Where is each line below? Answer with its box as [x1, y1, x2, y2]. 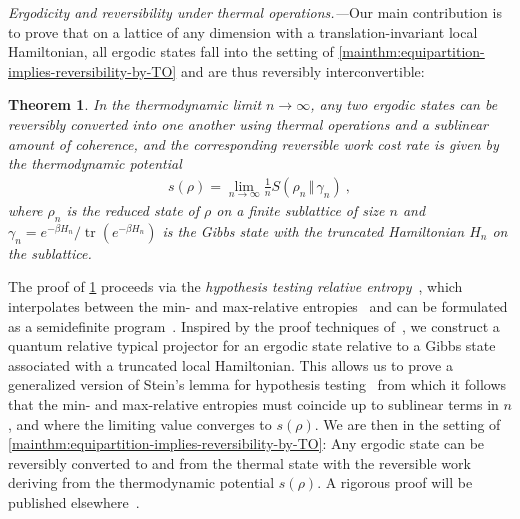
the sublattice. [8, 242, 92, 263]
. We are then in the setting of [314, 413, 501, 434]
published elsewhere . [8, 491, 140, 512]
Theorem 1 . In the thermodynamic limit [8, 94, 262, 115]
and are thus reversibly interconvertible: [180, 60, 425, 81]
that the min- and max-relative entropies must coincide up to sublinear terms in [8, 393, 499, 414]
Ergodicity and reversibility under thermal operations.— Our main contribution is [8, 2, 502, 22]
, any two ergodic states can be [310, 94, 498, 115]
